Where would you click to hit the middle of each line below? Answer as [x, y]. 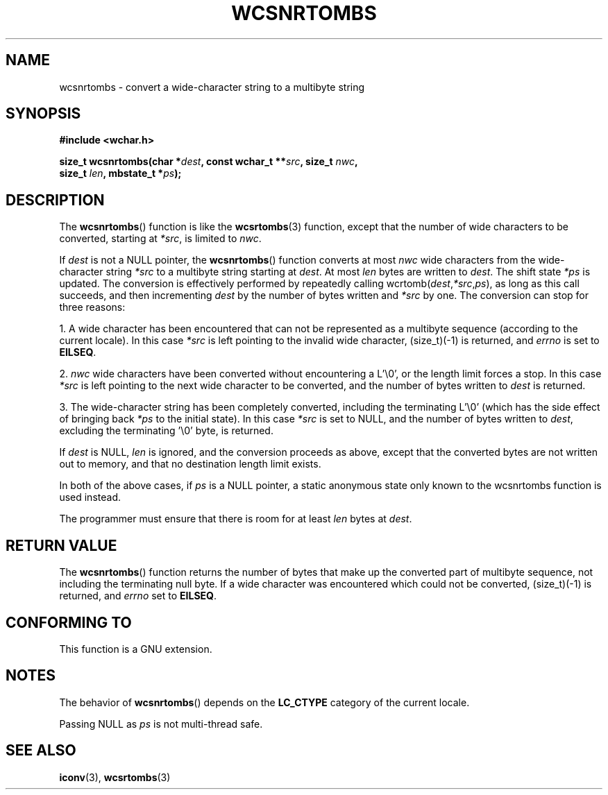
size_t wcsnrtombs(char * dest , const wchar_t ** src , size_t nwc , [209, 162]
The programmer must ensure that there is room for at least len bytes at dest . [236, 519]
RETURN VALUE [61, 545]
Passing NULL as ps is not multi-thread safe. [161, 724]
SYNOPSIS [43, 114]
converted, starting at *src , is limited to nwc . [160, 239]
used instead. [90, 497]
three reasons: [92, 307]
